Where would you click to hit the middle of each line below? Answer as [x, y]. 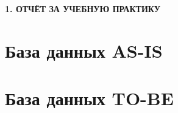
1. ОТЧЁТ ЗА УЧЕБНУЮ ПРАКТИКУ [83, 9]
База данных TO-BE [89, 98]
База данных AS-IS [84, 50]
